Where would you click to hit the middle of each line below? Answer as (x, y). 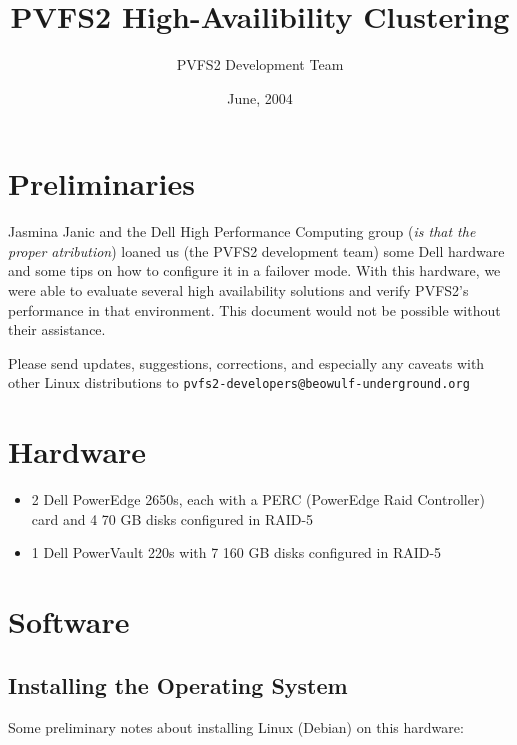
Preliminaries (101, 183)
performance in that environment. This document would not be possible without (254, 309)
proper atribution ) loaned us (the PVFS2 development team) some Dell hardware (256, 250)
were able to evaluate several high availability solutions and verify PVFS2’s (238, 290)
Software (69, 621)
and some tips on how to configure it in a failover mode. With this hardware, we (254, 270)
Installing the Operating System (178, 684)
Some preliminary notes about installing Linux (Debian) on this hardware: (236, 726)
